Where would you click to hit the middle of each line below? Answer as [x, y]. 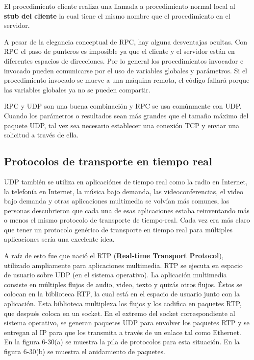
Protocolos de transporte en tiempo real [108, 161]
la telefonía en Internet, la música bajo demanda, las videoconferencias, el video [124, 191]
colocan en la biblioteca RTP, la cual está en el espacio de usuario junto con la [122, 294]
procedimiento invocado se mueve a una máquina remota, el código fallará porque [127, 80]
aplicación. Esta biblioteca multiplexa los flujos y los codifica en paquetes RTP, [123, 304]
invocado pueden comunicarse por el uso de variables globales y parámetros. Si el [126, 70]
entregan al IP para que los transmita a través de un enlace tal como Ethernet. [123, 332]
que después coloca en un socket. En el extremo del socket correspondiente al [120, 313]
